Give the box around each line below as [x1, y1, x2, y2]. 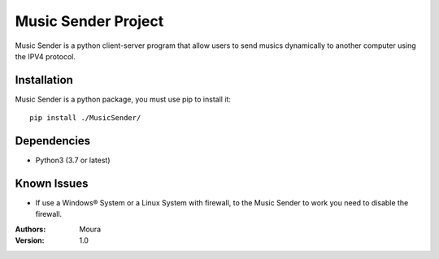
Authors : [15, 224, 46, 234]
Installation [15, 73, 73, 87]
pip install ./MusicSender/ [29, 114, 141, 123]
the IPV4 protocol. [15, 51, 76, 61]
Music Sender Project [15, 12, 164, 30]
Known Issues [15, 176, 89, 190]
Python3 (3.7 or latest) [35, 155, 111, 166]
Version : [15, 235, 45, 245]
